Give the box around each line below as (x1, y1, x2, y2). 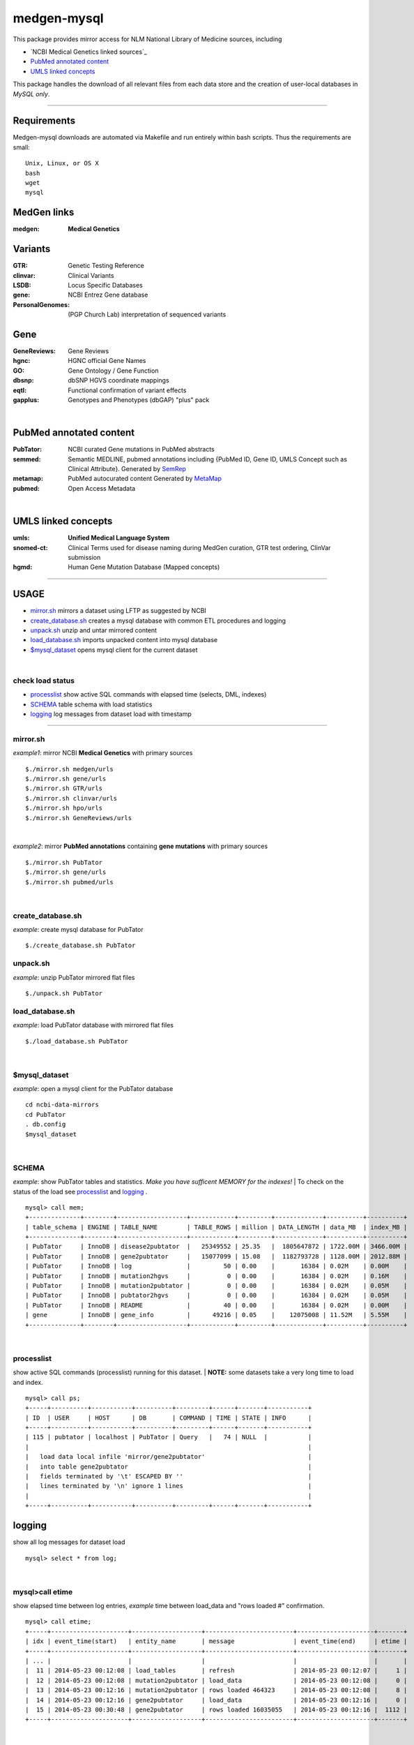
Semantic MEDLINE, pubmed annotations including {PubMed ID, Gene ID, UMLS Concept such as (68, 454, 348, 463)
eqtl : (13, 386, 27, 394)
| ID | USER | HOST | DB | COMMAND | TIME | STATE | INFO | (25, 1413, 312, 1422)
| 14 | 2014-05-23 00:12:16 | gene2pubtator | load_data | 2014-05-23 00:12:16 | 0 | (25, 1696, 408, 1704)
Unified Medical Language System (68, 534, 170, 542)
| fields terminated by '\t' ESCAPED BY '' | (25, 1473, 312, 1480)
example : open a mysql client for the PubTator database (13, 1085, 174, 1093)
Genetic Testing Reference (68, 262, 144, 270)
